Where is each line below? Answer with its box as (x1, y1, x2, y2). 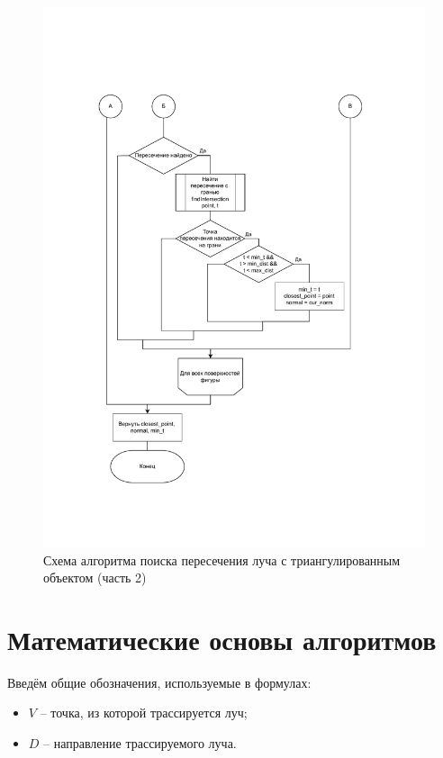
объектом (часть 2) (43, 568, 147, 587)
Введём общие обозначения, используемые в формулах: (7, 672, 312, 691)
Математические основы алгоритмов (7, 620, 437, 657)
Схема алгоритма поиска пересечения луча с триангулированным (43, 550, 401, 569)
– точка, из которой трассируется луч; (40, 703, 248, 722)
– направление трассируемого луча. (43, 734, 237, 753)
